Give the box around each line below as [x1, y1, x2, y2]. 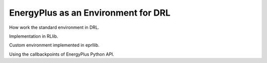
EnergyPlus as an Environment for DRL [9, 7, 171, 18]
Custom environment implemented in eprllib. [9, 42, 100, 48]
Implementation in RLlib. [9, 33, 58, 39]
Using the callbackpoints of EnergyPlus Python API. [9, 51, 115, 57]
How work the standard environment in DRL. [9, 24, 99, 30]
